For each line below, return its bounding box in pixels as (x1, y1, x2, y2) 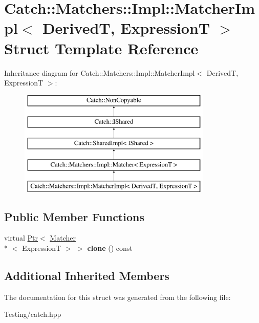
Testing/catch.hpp (4, 309, 61, 319)
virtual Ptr (4, 232, 38, 243)
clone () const (87, 243, 133, 253)
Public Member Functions (4, 208, 144, 224)
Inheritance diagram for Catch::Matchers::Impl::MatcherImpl (4, 67, 195, 78)
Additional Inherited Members (4, 268, 169, 284)
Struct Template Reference (4, 37, 199, 58)
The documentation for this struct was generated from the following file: (4, 291, 231, 302)
